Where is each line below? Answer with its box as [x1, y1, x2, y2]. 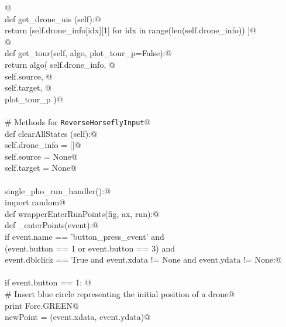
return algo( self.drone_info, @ [5, 58, 115, 70]
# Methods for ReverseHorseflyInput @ [5, 115, 151, 128]
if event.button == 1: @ [5, 276, 91, 288]
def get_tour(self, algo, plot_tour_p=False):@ [5, 47, 172, 59]
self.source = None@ [5, 150, 78, 162]
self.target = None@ [5, 161, 77, 174]
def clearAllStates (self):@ [5, 127, 98, 139]
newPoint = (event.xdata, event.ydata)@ [5, 311, 151, 323]
